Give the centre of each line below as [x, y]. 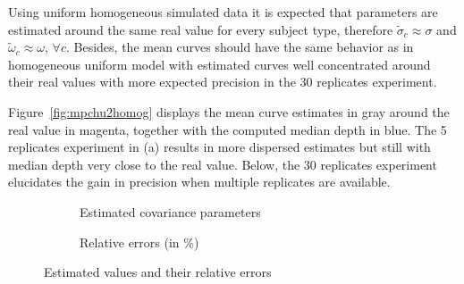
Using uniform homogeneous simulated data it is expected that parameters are [223, 12]
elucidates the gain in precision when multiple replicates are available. [199, 182]
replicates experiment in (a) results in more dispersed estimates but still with [219, 147]
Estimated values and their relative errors [158, 272]
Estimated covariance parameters [170, 211]
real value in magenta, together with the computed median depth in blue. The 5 [228, 129]
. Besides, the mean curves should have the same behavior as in [240, 47]
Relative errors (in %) [139, 242]
